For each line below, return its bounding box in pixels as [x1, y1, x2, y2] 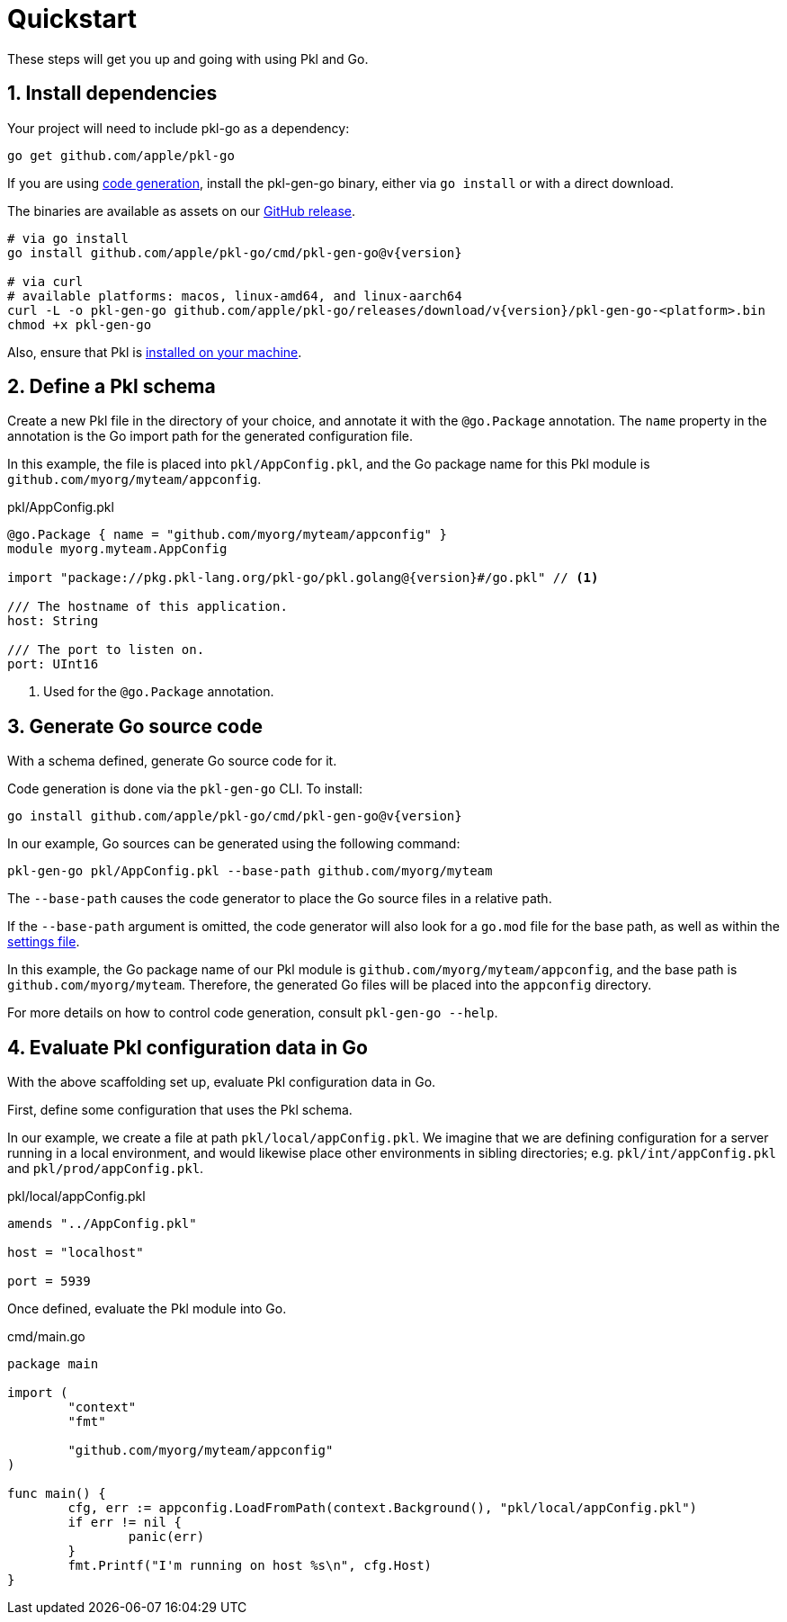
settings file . [7, 934, 80, 950]
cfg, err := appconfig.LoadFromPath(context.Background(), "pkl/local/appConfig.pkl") [67, 1501, 698, 1516]
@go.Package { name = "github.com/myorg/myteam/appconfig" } [7, 527, 447, 542]
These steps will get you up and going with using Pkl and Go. [7, 50, 369, 67]
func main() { [7, 1486, 106, 1501]
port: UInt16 [7, 657, 99, 672]
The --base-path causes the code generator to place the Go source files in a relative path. [7, 891, 552, 907]
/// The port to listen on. [7, 642, 205, 658]
